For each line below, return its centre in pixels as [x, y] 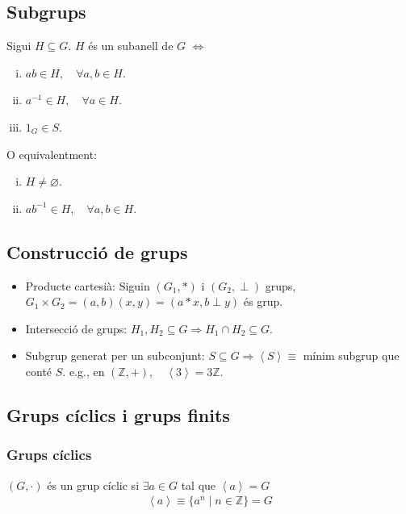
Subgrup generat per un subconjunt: [115, 355]
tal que [199, 485]
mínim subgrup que [351, 355]
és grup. [263, 301]
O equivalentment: [52, 154]
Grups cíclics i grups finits [118, 414]
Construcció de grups [97, 251]
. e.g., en [84, 371]
